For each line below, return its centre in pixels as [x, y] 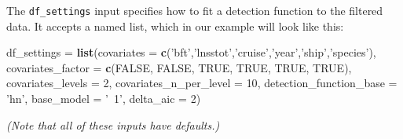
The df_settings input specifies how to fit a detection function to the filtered [195, 10]
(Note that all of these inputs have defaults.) [113, 124]
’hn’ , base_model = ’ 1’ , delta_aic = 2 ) [104, 99]
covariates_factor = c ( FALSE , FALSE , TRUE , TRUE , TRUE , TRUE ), [179, 67]
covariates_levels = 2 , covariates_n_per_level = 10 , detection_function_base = [202, 83]
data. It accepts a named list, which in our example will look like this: [175, 26]
